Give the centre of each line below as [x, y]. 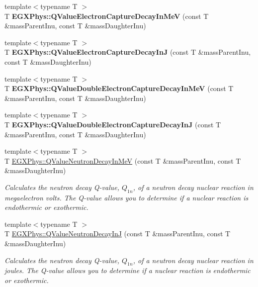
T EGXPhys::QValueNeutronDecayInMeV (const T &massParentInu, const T [123, 160]
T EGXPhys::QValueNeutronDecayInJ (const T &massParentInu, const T [118, 234]
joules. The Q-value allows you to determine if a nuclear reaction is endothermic [128, 270]
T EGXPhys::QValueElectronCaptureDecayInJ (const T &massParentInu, [128, 52]
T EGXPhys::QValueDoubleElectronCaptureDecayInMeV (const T [119, 88]
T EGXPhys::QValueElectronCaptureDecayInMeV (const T [107, 16]
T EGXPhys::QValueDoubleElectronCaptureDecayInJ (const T [113, 124]
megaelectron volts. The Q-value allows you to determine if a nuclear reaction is [127, 197]
